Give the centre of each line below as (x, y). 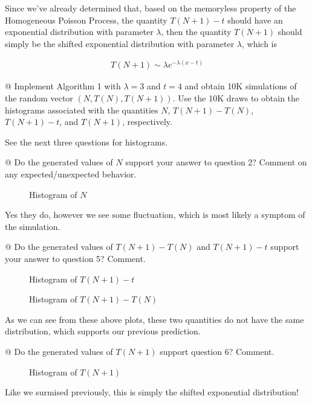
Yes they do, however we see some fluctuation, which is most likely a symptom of (155, 215)
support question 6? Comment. (217, 351)
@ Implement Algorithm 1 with (63, 86)
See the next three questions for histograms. (86, 142)
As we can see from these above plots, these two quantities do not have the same (154, 319)
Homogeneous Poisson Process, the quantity (86, 20)
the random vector (39, 98)
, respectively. (147, 122)
